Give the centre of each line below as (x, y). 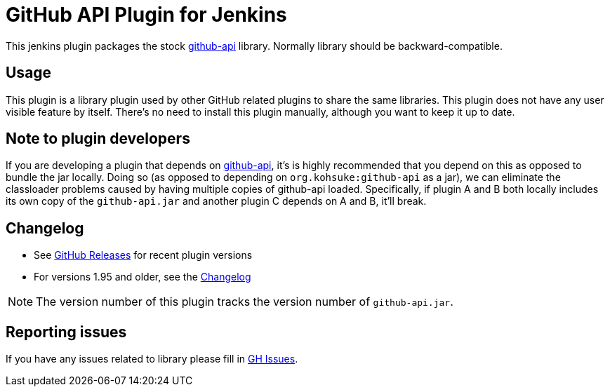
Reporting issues (66, 332)
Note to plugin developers (98, 139)
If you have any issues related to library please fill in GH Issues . (152, 359)
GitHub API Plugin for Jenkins (146, 15)
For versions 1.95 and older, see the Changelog (142, 277)
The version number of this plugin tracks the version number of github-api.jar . (245, 302)
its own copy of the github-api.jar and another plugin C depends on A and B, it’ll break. (216, 201)
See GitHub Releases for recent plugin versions (143, 255)
